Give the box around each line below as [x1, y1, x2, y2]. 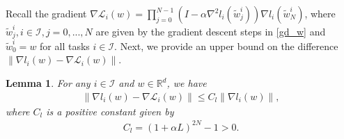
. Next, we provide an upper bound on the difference [114, 38, 338, 53]
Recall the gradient [6, 6, 87, 20]
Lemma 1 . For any [6, 76, 91, 90]
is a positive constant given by [46, 104, 174, 118]
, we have [166, 76, 207, 90]
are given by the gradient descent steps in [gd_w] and [95, 24, 326, 38]
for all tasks [40, 38, 90, 53]
